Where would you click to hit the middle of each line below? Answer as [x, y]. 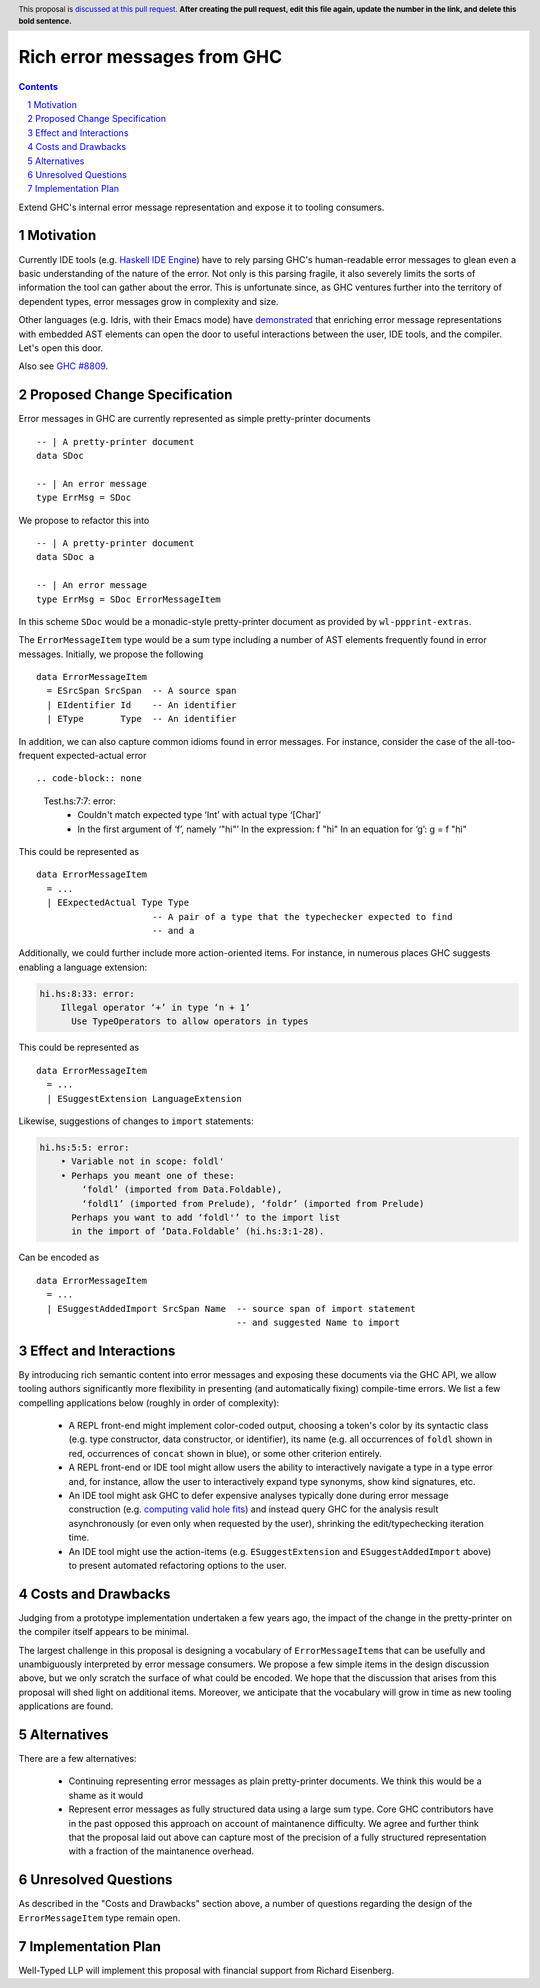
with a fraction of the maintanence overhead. [161, 1851]
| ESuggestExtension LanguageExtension [144, 1098]
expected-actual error [101, 756]
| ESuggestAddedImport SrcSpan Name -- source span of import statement [231, 1308]
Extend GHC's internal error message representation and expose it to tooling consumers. [201, 207]
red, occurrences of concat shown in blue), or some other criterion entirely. [225, 1453]
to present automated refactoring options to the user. [177, 1565]
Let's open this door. [61, 347]
